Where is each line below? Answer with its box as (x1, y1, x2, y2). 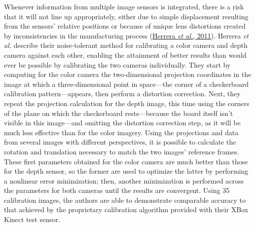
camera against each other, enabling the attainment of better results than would (4, 49, 247, 60)
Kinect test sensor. (4, 214, 60, 225)
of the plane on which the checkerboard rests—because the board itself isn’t (4, 108, 233, 118)
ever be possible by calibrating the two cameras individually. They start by (4, 59, 231, 70)
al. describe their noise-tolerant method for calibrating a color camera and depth (4, 40, 248, 50)
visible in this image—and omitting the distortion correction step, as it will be (4, 117, 241, 128)
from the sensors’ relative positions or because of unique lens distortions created (4, 21, 246, 31)
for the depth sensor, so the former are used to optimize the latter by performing (4, 166, 249, 176)
